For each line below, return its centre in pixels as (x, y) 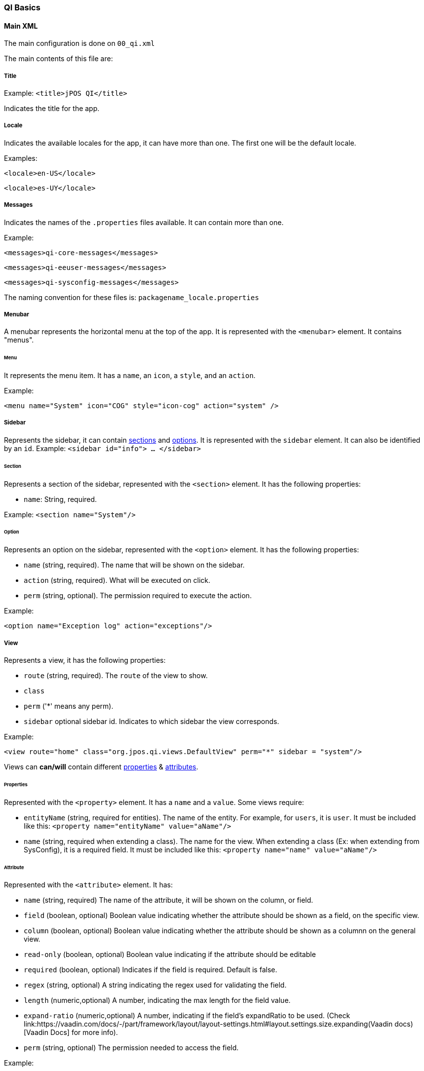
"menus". (19, 340)
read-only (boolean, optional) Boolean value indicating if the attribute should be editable (170, 955)
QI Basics (22, 7)
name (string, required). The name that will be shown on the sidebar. (134, 565)
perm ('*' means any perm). (69, 706)
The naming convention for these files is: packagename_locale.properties (132, 297)
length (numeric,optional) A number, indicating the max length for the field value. (157, 1000)
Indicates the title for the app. (52, 108)
